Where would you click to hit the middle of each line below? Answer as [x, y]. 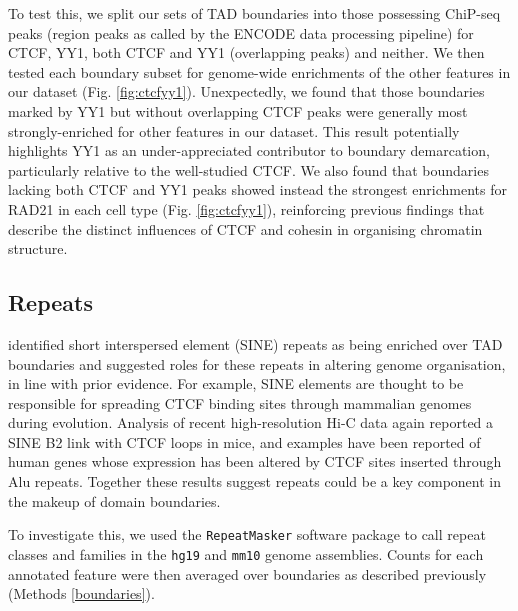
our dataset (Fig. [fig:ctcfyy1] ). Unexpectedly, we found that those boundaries [246, 91]
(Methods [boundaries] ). [81, 593]
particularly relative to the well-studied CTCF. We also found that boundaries [248, 169]
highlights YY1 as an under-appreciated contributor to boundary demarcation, [249, 150]
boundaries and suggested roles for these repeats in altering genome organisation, [257, 363]
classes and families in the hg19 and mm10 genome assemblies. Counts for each [246, 553]
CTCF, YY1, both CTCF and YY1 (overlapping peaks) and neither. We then [246, 52]
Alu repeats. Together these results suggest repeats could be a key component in [254, 481]
